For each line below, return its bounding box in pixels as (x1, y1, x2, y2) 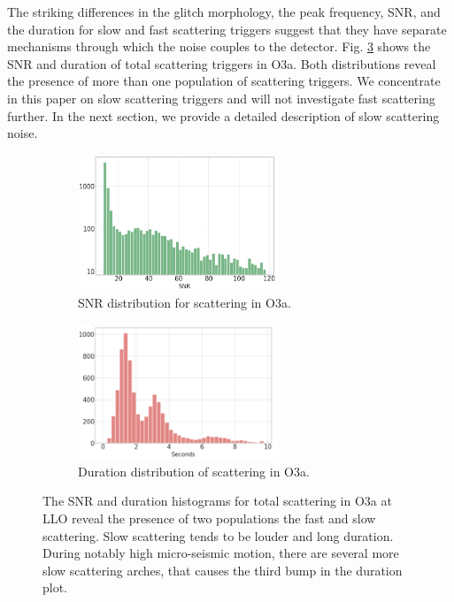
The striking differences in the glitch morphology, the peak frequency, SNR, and (7, 3, 441, 20)
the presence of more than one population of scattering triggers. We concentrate (7, 72, 441, 90)
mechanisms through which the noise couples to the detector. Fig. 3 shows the (7, 37, 431, 56)
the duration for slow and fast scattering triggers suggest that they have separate (7, 19, 447, 38)
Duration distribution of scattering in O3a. (78, 461, 310, 480)
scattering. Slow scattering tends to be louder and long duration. (42, 526, 394, 545)
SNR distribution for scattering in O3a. (78, 293, 291, 311)
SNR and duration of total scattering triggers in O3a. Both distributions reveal (7, 54, 436, 72)
